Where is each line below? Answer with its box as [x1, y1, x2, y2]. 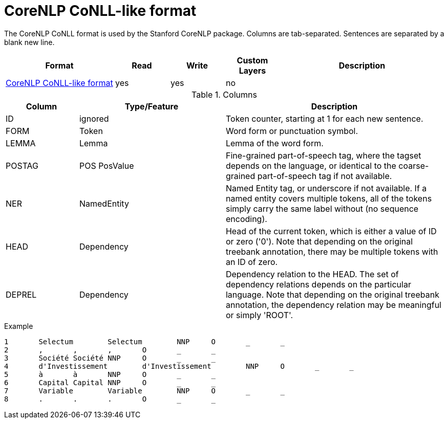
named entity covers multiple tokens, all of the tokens [225, 193, 432, 204]
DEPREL [6, 289, 37, 300]
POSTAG [6, 160, 39, 171]
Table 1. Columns [191, 89, 257, 100]
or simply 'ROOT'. [225, 309, 293, 320]
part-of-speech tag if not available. [257, 170, 392, 181]
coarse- [398, 160, 429, 171]
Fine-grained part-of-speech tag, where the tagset [225, 150, 421, 161]
